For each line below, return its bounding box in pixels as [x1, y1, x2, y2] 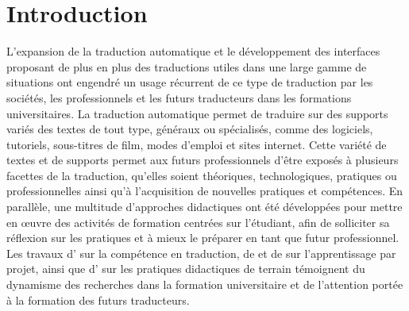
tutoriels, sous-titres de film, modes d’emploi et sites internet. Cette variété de [6, 136, 387, 152]
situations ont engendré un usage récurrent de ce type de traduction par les [6, 74, 373, 90]
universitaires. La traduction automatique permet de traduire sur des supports [6, 105, 388, 121]
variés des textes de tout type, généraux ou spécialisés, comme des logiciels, [6, 121, 373, 137]
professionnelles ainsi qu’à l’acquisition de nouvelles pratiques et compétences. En [6, 182, 403, 199]
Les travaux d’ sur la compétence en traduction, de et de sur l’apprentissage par [6, 244, 396, 261]
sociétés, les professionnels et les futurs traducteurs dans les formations [6, 89, 352, 106]
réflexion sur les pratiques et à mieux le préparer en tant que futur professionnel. [6, 229, 399, 246]
